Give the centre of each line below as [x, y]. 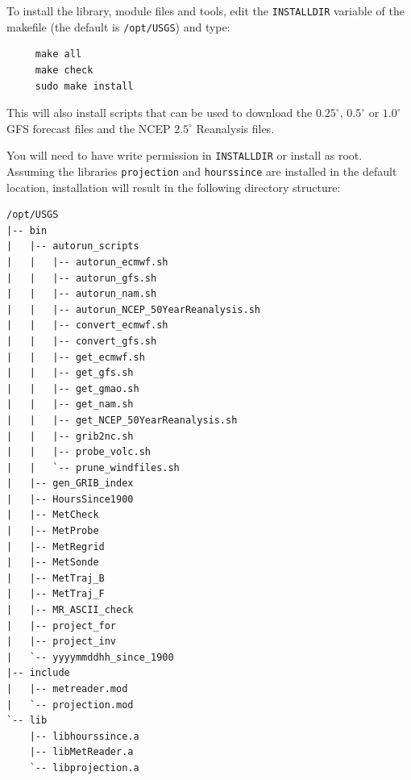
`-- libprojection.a [84, 767]
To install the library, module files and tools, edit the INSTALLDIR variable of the [205, 10]
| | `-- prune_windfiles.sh [93, 467]
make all [58, 54]
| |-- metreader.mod [67, 689]
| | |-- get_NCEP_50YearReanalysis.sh [122, 420]
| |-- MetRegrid [56, 546]
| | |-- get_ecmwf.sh [76, 357]
